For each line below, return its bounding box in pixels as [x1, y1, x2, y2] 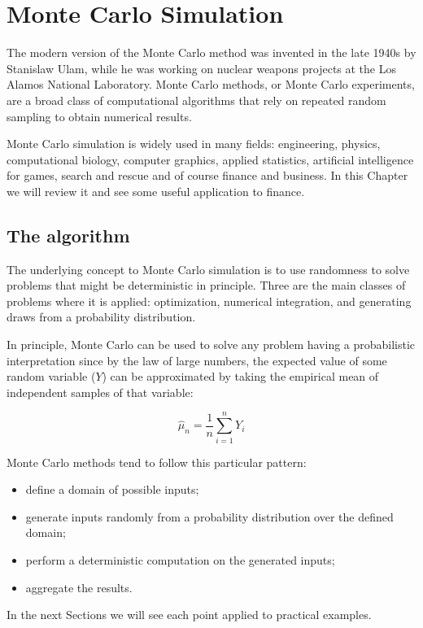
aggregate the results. [25, 578, 133, 595]
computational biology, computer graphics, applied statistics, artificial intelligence [7, 150, 414, 168]
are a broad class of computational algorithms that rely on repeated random [7, 91, 386, 108]
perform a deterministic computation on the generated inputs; [25, 551, 335, 568]
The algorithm [7, 222, 130, 247]
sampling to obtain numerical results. [7, 107, 192, 124]
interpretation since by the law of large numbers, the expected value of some [7, 351, 387, 369]
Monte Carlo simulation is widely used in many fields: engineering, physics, [7, 135, 381, 152]
